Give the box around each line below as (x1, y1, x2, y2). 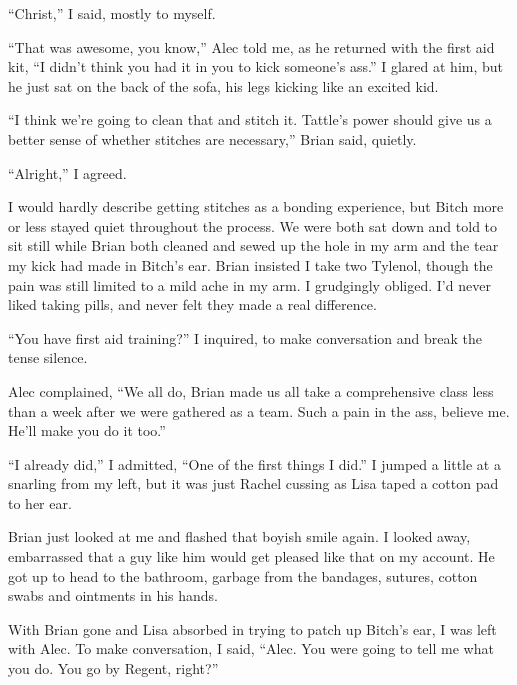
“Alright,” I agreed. (8, 162, 127, 183)
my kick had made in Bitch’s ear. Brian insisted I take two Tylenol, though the (8, 254, 493, 275)
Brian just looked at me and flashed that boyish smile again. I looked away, (8, 526, 471, 547)
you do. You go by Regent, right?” (8, 658, 219, 679)
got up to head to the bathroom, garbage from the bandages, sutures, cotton (8, 565, 478, 586)
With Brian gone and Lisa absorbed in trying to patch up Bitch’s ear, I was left (8, 618, 497, 639)
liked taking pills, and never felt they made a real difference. (8, 294, 377, 315)
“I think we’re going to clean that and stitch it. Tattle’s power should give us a (8, 109, 492, 130)
